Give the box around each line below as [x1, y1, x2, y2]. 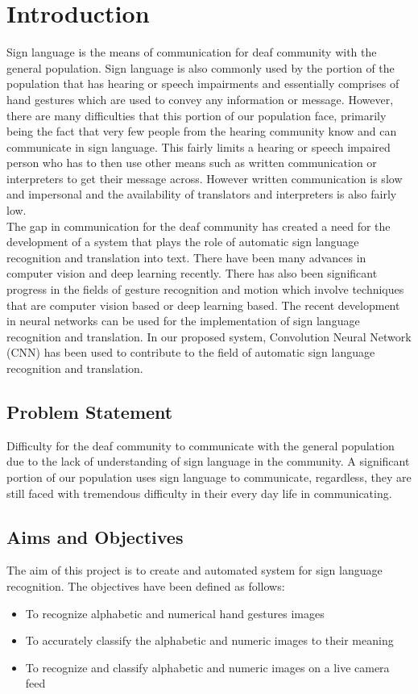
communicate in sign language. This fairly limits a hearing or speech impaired [6, 138, 391, 155]
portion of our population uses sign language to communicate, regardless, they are [6, 468, 412, 485]
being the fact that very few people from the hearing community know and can [6, 123, 397, 140]
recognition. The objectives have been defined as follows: [6, 577, 285, 594]
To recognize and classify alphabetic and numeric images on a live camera [25, 658, 390, 675]
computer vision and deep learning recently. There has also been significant [6, 265, 378, 282]
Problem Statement [6, 399, 173, 424]
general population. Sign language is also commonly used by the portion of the [6, 59, 395, 76]
